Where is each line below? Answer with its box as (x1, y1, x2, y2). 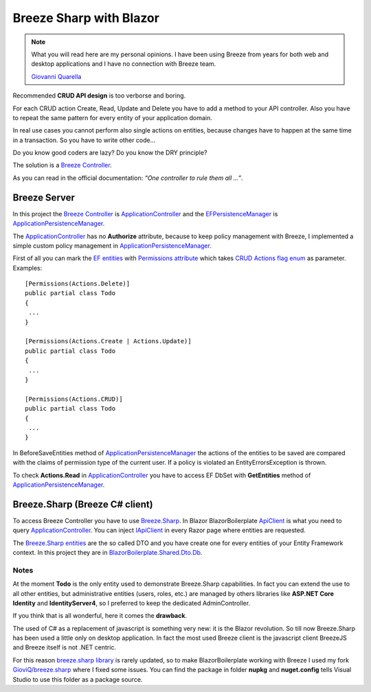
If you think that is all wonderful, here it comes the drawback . (12, 612, 188, 620)
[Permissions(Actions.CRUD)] (25, 395, 123, 403)
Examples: (12, 264, 43, 272)
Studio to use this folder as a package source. (12, 675, 143, 683)
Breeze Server (12, 192, 76, 203)
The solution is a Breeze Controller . (12, 161, 113, 170)
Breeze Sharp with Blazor (12, 10, 159, 25)
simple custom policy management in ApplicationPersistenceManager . (12, 241, 212, 250)
